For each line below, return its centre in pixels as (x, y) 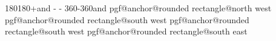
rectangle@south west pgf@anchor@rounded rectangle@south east (126, 31)
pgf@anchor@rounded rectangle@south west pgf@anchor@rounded (127, 19)
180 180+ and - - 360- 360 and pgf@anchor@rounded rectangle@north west (138, 8)
